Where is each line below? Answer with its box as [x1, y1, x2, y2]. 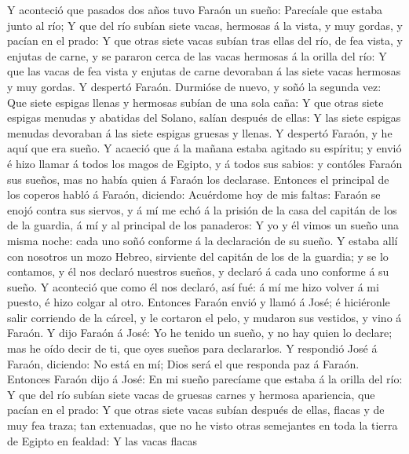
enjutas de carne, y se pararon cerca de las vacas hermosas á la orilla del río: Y [7, 47, 387, 64]
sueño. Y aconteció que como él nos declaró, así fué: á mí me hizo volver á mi [7, 278, 379, 295]
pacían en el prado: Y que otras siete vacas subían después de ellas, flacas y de [7, 401, 385, 418]
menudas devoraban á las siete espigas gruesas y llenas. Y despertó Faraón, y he [7, 124, 393, 141]
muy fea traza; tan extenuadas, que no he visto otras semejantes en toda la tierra [7, 417, 398, 434]
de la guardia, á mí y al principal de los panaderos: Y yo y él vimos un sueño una [7, 217, 399, 233]
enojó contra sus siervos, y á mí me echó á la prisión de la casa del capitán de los [7, 201, 397, 218]
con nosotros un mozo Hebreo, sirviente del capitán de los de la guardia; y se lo [7, 247, 389, 264]
